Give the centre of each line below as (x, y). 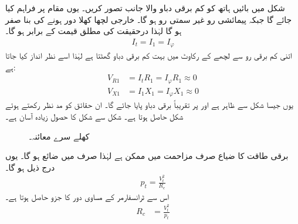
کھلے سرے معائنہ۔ (59, 136)
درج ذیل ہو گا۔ (30, 167)
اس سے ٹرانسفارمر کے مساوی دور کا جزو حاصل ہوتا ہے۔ (87, 196)
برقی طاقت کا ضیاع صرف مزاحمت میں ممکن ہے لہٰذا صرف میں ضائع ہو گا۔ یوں (147, 156)
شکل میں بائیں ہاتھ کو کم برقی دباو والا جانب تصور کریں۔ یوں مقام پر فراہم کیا (145, 8)
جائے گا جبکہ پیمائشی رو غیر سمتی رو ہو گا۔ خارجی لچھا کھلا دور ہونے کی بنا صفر (149, 19)
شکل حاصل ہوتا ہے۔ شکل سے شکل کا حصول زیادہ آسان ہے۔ (94, 116)
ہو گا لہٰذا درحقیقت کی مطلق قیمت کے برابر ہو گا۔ (94, 31)
